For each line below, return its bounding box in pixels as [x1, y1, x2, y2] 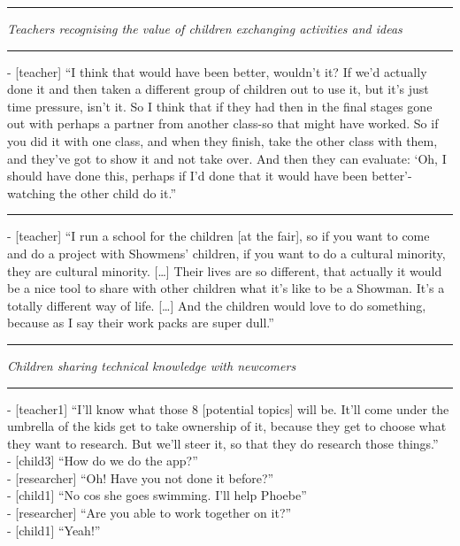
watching [7, 183, 56, 202]
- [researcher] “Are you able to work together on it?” [7, 504, 292, 522]
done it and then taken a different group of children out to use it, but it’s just [7, 80, 429, 98]
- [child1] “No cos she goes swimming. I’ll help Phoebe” [7, 486, 307, 504]
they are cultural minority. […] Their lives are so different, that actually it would [7, 261, 442, 280]
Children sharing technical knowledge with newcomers [7, 356, 296, 374]
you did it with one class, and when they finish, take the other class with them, [7, 131, 438, 150]
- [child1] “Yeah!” [7, 520, 101, 539]
